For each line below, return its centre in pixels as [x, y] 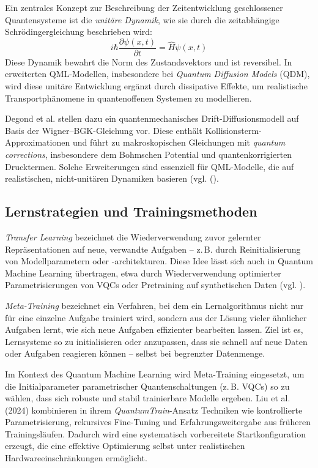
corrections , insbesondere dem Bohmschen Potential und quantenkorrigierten [149, 154]
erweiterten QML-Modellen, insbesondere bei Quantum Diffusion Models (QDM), [157, 74]
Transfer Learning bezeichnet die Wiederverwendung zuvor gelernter [133, 236]
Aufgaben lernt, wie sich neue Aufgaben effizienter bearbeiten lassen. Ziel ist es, [154, 329]
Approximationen [38, 142]
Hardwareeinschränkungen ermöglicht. [76, 458]
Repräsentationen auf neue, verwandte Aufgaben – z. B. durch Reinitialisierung [153, 249]
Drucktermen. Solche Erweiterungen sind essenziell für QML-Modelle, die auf [150, 166]
